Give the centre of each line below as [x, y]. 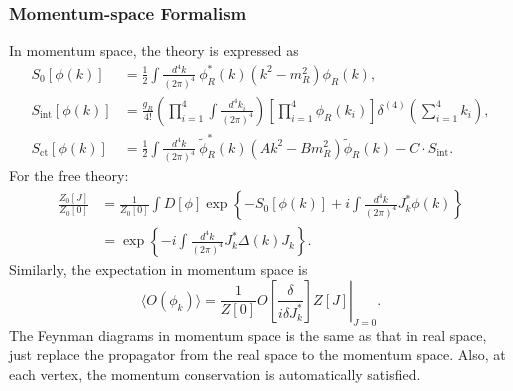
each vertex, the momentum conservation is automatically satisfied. [215, 373]
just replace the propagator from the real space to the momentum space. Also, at [257, 354]
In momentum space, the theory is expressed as [154, 50]
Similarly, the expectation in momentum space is [158, 269]
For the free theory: [69, 175]
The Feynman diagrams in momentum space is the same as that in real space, [248, 334]
